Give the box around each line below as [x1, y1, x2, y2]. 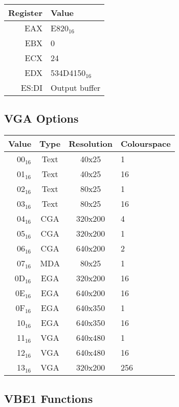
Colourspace [120, 138, 171, 150]
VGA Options [4, 110, 79, 126]
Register [8, 7, 42, 18]
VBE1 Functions [4, 390, 93, 406]
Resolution [69, 138, 113, 150]
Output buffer [50, 82, 101, 93]
